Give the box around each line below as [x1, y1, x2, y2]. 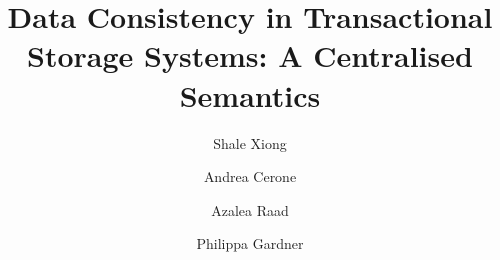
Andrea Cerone [203, 166, 297, 187]
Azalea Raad [211, 199, 289, 220]
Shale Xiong [213, 132, 287, 153]
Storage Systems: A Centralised [27, 35, 473, 76]
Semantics [179, 74, 321, 115]
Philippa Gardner [196, 233, 304, 254]
